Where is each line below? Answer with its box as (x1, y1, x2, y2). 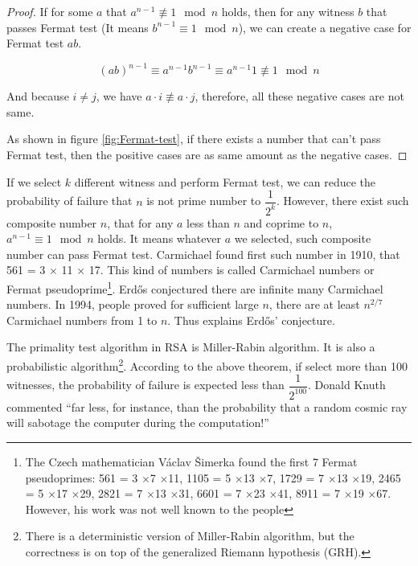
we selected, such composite (234, 230, 371, 247)
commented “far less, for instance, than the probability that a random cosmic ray (6, 398, 408, 415)
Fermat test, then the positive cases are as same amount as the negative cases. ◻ (6, 146, 408, 163)
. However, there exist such (276, 192, 409, 209)
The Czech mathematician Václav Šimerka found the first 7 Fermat (25, 453, 358, 470)
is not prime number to (146, 192, 261, 209)
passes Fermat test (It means (6, 18, 149, 35)
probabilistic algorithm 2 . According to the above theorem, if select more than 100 (6, 355, 408, 374)
